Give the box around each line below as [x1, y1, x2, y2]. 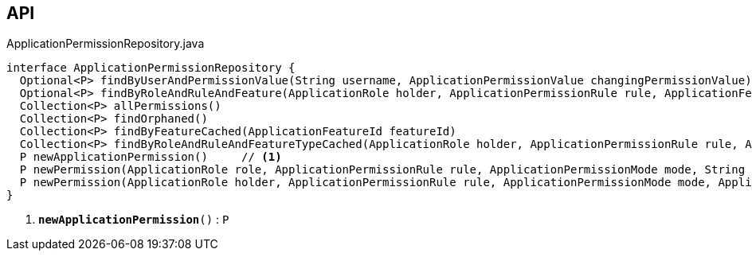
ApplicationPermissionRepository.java [6, 37, 205, 51]
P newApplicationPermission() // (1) [19, 150, 282, 164]
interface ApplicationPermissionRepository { [6, 61, 296, 75]
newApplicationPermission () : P [38, 212, 229, 227]
